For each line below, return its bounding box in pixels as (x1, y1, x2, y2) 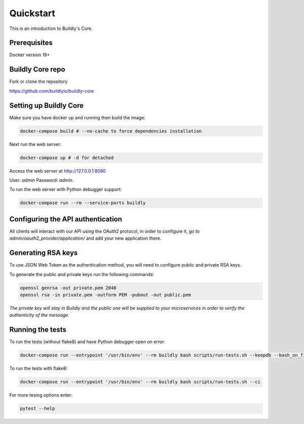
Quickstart (9, 8, 56, 19)
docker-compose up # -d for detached (20, 155, 114, 160)
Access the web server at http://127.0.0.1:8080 (9, 168, 106, 174)
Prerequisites (9, 39, 53, 47)
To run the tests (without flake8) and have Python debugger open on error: (9, 339, 166, 345)
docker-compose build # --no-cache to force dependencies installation (20, 128, 202, 134)
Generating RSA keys (9, 249, 78, 257)
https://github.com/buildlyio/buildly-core (9, 88, 94, 94)
